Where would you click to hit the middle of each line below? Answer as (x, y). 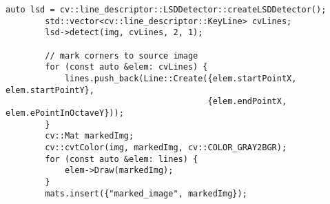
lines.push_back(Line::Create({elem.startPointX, (181, 78)
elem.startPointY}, (50, 90)
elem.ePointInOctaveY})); (65, 113)
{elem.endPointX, (247, 102)
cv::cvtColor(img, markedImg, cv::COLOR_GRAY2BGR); (166, 147)
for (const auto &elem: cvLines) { (126, 67)
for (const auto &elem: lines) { (122, 159)
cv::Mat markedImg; (90, 136)
